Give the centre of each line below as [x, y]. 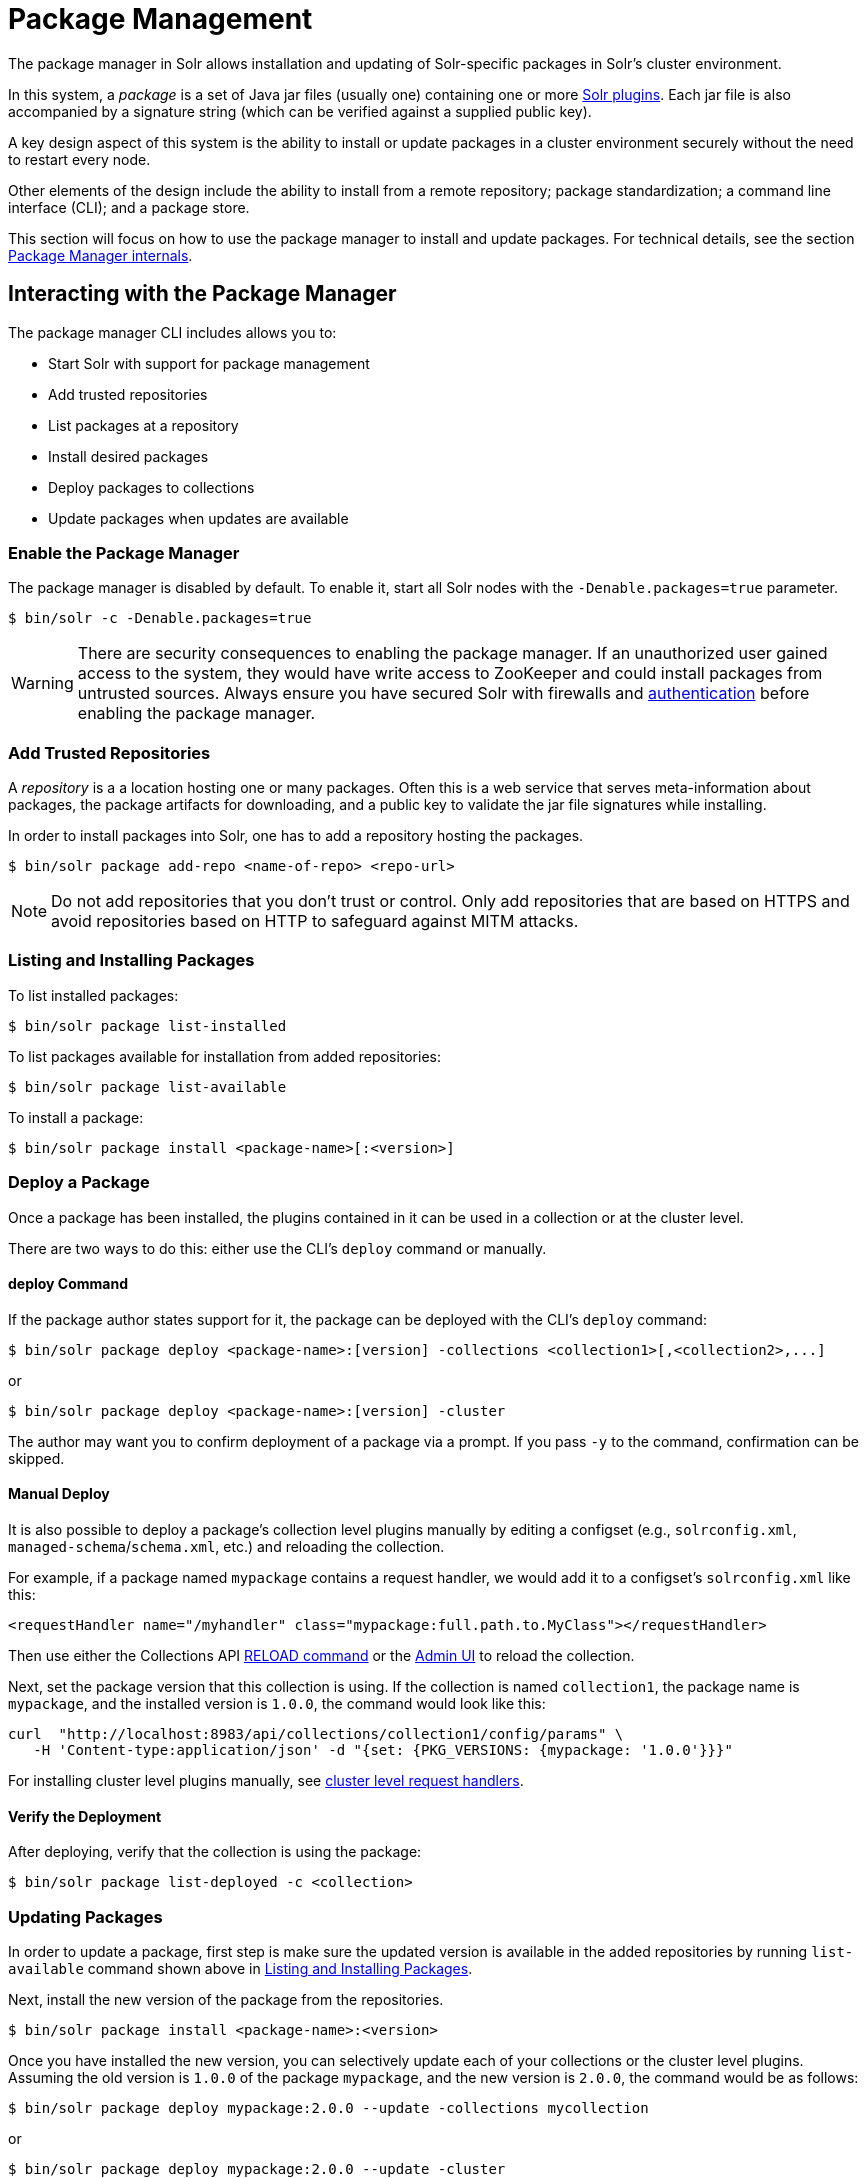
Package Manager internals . [100, 255]
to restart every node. [79, 159]
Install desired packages [128, 456]
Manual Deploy [59, 1494]
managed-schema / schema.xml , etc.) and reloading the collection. [226, 1547]
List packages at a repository [143, 425]
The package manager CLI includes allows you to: [172, 332]
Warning [42, 683]
